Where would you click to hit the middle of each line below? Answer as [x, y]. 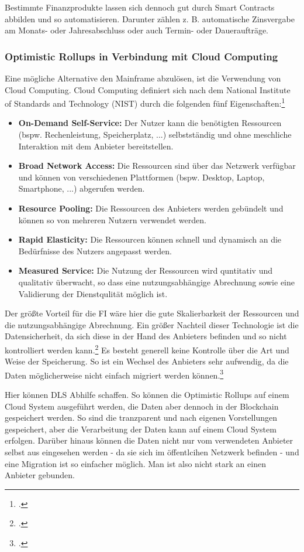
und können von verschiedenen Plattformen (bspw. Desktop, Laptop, [141, 177]
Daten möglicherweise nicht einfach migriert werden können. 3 [114, 374]
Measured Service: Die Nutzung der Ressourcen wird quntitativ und [146, 270]
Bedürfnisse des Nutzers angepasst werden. [95, 251]
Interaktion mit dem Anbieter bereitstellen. [96, 146]
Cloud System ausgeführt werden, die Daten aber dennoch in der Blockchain [142, 406]
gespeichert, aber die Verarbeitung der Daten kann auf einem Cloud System [141, 429]
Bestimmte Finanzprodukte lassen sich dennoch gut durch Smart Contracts [140, 7]
